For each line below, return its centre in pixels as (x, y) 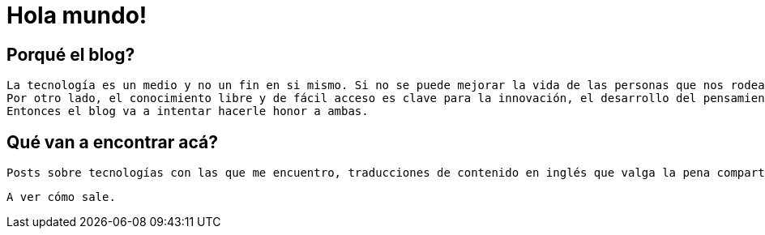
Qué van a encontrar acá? (112, 142)
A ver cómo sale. (61, 197)
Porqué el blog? (71, 54)
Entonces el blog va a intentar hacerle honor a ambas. (188, 111)
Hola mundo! (77, 15)
